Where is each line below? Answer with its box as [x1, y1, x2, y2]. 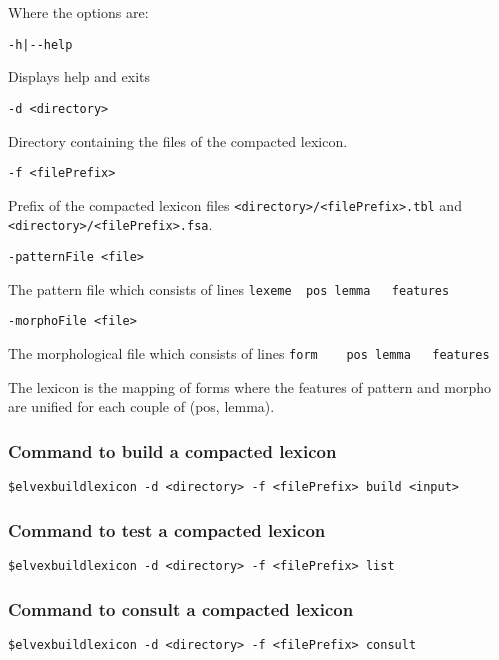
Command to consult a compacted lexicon [8, 596, 354, 621]
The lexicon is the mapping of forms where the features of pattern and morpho [8, 376, 492, 397]
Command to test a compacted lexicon [8, 517, 326, 542]
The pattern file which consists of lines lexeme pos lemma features [8, 278, 450, 299]
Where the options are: [8, 2, 149, 22]
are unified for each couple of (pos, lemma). [8, 396, 275, 417]
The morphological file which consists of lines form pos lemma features [8, 343, 490, 364]
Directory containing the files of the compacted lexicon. [8, 130, 348, 151]
